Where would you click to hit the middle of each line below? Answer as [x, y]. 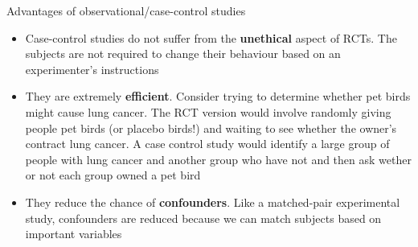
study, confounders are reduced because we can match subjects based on [203, 218]
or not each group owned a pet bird [113, 175]
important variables [74, 234]
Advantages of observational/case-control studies [126, 10]
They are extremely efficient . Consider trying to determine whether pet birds [218, 96]
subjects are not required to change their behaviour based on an [183, 54]
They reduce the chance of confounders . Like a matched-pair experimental [213, 202]
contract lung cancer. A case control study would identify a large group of [207, 144]
